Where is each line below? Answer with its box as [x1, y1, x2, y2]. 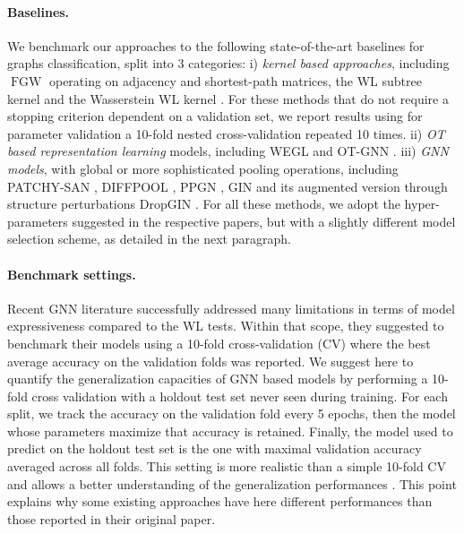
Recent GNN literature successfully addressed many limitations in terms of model [7, 298, 455, 317]
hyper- [404, 194, 440, 213]
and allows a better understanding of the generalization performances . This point [7, 474, 457, 493]
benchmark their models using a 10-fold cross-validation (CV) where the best [7, 333, 431, 352]
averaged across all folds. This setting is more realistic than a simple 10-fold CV [7, 457, 446, 476]
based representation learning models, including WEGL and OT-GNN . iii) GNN [7, 142, 449, 160]
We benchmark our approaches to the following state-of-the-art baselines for [7, 36, 425, 55]
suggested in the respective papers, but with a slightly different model [72, 211, 456, 230]
